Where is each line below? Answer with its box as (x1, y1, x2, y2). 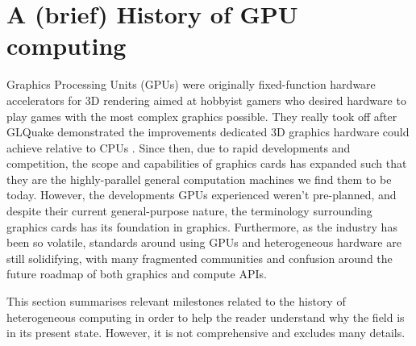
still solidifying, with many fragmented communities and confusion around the (6, 249, 393, 266)
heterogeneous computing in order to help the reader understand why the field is (6, 308, 405, 325)
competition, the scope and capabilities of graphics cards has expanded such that (6, 155, 407, 172)
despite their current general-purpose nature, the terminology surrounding (6, 202, 372, 219)
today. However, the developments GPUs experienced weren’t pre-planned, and (6, 186, 397, 203)
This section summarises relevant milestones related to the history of (6, 293, 346, 310)
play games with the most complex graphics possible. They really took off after (6, 107, 397, 124)
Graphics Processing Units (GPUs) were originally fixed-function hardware (6, 76, 376, 93)
